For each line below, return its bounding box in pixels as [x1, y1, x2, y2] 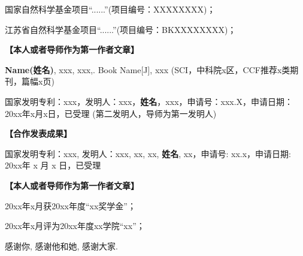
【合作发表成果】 [5, 127, 72, 140]
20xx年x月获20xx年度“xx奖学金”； [5, 199, 136, 212]
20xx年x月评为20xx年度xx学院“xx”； [5, 219, 145, 232]
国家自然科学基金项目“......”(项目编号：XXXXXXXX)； [5, 3, 216, 15]
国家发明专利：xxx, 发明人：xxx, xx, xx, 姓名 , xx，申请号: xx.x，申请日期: [5, 147, 291, 159]
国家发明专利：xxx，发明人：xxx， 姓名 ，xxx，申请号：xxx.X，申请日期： [5, 95, 293, 107]
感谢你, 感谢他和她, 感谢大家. [5, 239, 118, 252]
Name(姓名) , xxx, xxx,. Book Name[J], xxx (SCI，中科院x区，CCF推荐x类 [5, 63, 290, 76]
